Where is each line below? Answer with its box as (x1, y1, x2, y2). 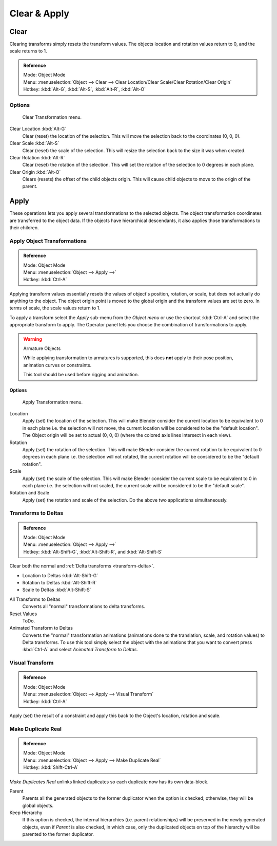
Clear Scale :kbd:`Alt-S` (9, 140, 60, 146)
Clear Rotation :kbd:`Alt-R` (9, 154, 65, 160)
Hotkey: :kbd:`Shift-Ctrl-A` (23, 764, 79, 770)
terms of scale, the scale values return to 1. (9, 305, 101, 311)
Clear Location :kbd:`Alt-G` (9, 126, 67, 132)
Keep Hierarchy (9, 810, 43, 816)
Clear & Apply (9, 8, 69, 19)
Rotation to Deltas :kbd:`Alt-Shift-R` (22, 579, 97, 585)
